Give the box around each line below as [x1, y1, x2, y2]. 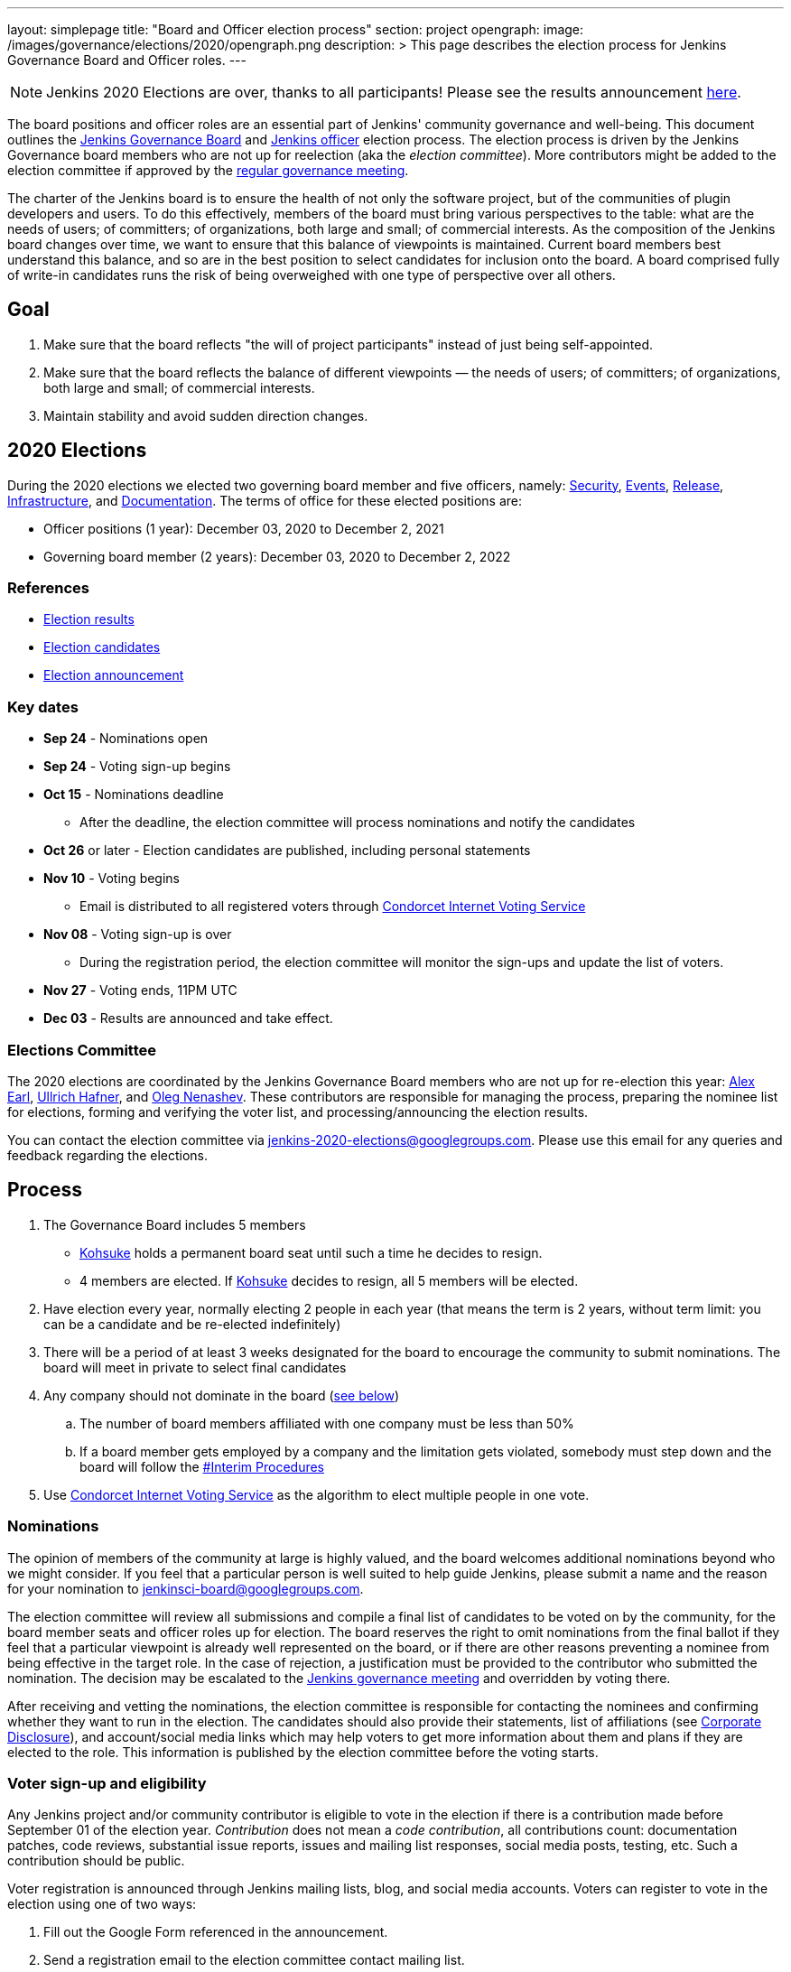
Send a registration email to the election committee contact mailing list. [43, 1952, 465, 1968]
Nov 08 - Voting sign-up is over [43, 926, 232, 943]
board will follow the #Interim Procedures [79, 1458, 325, 1474]
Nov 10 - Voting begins [43, 870, 180, 887]
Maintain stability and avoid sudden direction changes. [43, 407, 368, 423]
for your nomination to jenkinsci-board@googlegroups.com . [7, 1580, 364, 1596]
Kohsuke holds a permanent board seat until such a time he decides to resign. [79, 1244, 543, 1260]
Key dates [7, 697, 79, 716]
